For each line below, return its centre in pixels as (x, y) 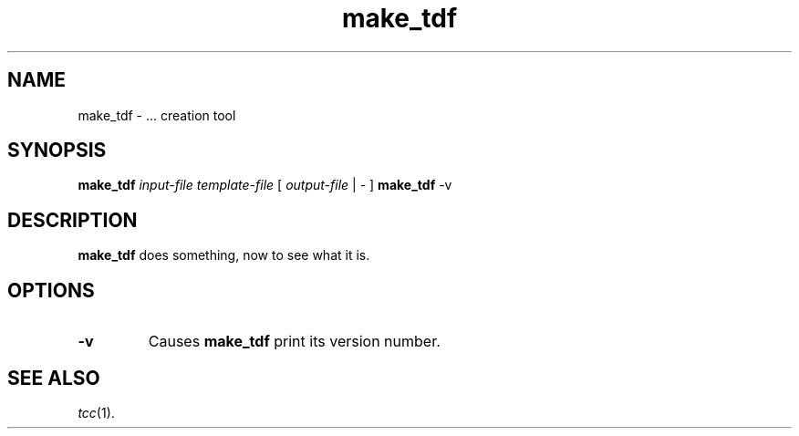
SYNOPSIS (57, 151)
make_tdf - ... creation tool (157, 115)
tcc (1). (96, 412)
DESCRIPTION (73, 220)
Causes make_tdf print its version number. (294, 342)
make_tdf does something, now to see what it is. (224, 255)
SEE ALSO (54, 378)
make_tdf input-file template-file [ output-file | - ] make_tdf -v (265, 185)
